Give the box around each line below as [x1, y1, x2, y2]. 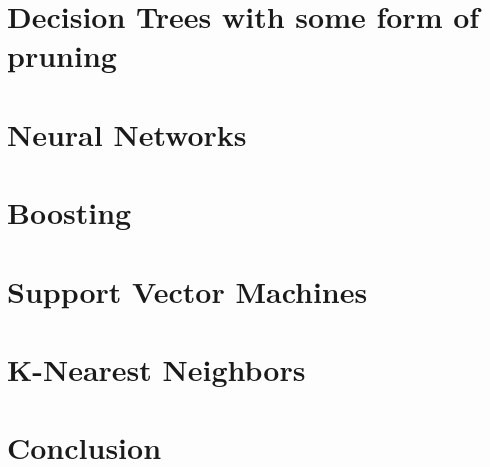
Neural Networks [7, 113, 247, 154]
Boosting [7, 192, 132, 233]
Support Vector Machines [7, 270, 368, 311]
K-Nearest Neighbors [7, 348, 306, 389]
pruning [7, 35, 117, 76]
